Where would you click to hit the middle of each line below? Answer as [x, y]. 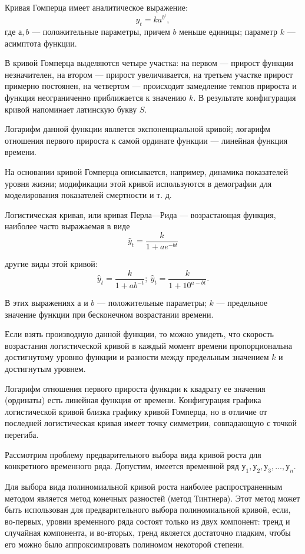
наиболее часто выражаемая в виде [67, 226]
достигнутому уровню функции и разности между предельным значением [137, 357]
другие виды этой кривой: [51, 263]
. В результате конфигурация [245, 97]
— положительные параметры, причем [101, 32]
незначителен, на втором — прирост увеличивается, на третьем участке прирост [149, 74]
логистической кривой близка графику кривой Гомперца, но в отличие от [136, 411]
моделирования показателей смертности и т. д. [88, 195]
